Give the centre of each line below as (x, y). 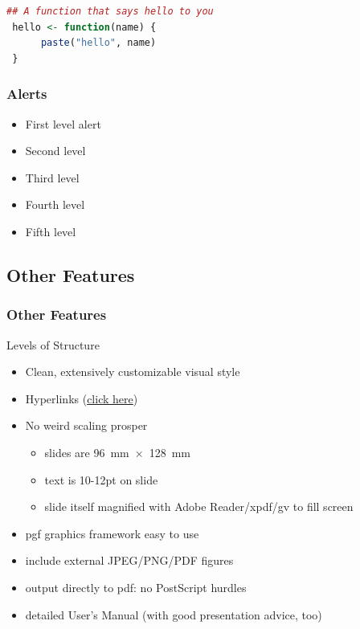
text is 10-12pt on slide (101, 479)
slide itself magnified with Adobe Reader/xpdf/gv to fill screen (199, 506)
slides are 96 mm (87, 452)
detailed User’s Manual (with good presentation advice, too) (174, 614)
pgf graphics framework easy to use (112, 533)
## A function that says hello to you (110, 11)
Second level (55, 151)
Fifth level (51, 231)
